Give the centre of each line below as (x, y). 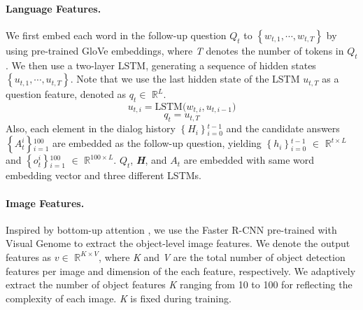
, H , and (149, 160)
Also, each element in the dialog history (91, 128)
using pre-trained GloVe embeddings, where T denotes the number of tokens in (175, 50)
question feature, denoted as (66, 94)
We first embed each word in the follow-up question (116, 35)
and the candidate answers (283, 128)
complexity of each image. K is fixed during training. (119, 298)
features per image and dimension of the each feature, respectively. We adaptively (181, 270)
